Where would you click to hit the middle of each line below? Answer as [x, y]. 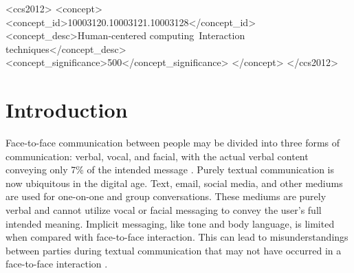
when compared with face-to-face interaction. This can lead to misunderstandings [177, 237]
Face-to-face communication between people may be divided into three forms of [173, 143]
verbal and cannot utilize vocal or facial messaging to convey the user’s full [164, 210]
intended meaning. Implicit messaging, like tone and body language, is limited [170, 223]
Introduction [67, 110]
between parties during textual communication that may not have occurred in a [174, 250]
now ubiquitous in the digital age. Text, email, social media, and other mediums [174, 183]
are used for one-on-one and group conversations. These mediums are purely [166, 196]
